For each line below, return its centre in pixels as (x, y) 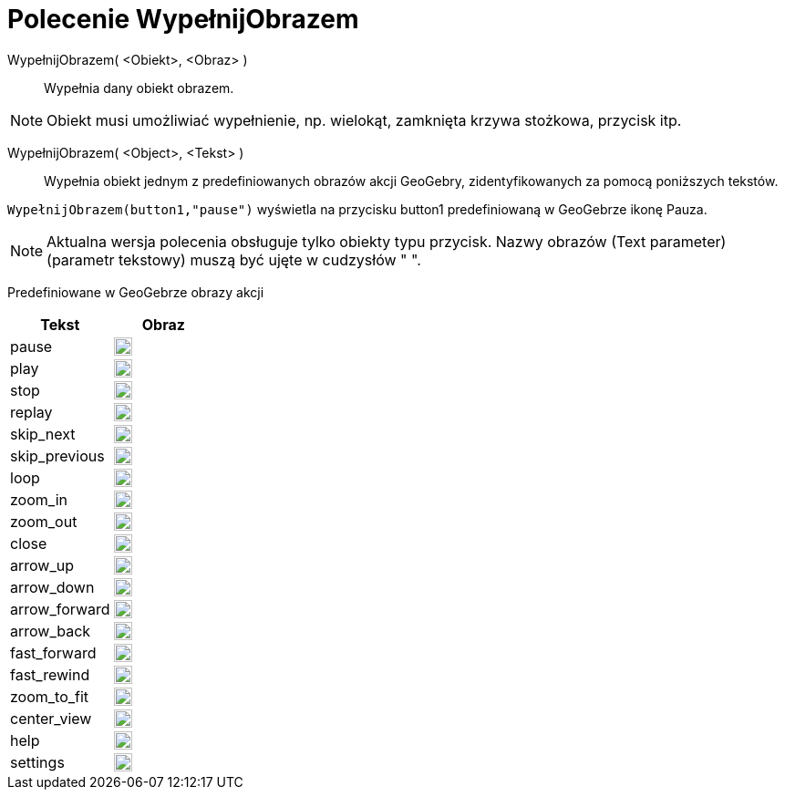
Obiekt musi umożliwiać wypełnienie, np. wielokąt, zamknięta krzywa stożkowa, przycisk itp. (364, 120)
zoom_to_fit (50, 696)
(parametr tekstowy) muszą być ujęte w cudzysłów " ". (234, 259)
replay (31, 412)
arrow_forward (60, 609)
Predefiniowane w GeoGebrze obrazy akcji (136, 292)
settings (37, 762)
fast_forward (53, 652)
